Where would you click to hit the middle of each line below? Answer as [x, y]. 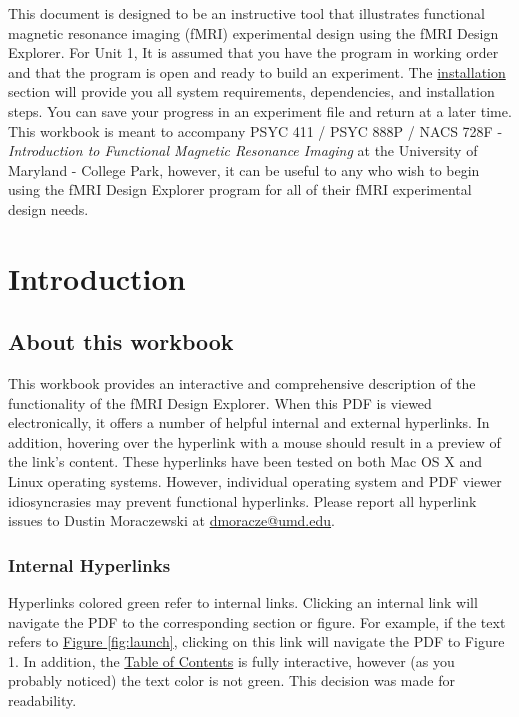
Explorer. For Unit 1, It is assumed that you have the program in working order [253, 52]
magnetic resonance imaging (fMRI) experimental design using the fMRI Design [253, 32]
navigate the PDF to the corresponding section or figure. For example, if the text [257, 621]
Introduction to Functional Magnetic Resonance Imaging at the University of [243, 150]
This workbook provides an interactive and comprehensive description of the [242, 383]
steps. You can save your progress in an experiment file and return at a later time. [260, 110]
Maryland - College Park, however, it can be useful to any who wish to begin [244, 169]
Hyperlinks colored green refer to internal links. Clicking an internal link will [243, 602]
